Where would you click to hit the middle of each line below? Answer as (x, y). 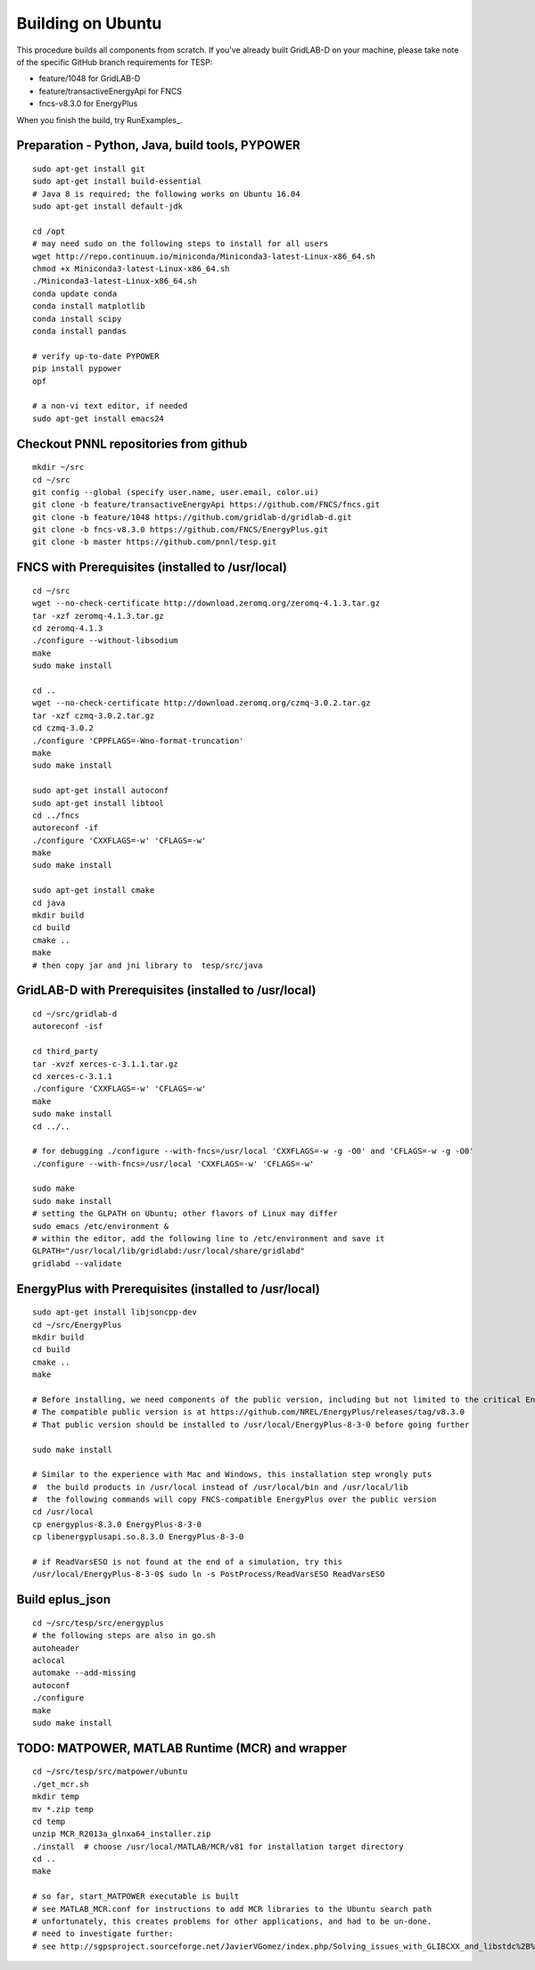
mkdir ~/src (58, 467)
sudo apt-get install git (89, 169)
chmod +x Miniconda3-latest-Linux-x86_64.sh (132, 269)
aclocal (49, 1660)
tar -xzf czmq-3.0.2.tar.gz (94, 715)
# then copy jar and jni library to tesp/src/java (148, 965)
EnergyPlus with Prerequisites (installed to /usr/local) (168, 1289)
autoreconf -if (66, 828)
